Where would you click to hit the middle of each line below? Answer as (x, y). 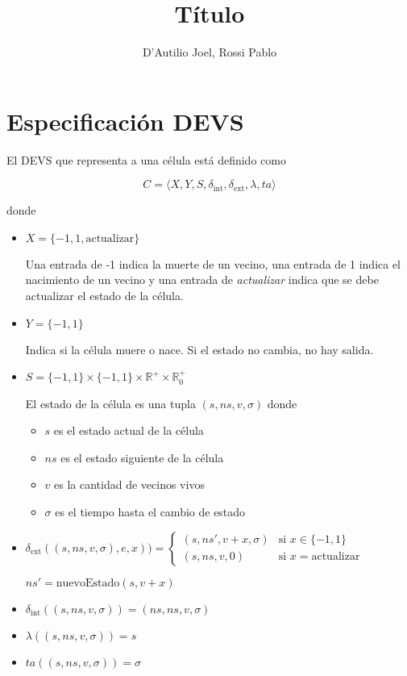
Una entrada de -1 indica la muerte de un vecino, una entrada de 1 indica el (213, 263)
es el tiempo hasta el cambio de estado (150, 512)
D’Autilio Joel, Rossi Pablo (210, 52)
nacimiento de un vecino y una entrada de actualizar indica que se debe (202, 280)
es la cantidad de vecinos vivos (129, 484)
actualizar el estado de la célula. (104, 296)
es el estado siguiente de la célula (142, 457)
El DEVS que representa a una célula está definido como (146, 159)
